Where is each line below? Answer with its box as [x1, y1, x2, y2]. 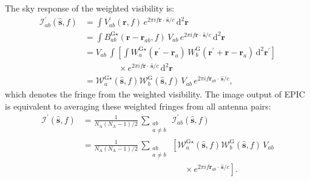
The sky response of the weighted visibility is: [5, 2, 175, 14]
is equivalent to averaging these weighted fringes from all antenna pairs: [5, 99, 271, 112]
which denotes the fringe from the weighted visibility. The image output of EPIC [5, 88, 305, 100]
